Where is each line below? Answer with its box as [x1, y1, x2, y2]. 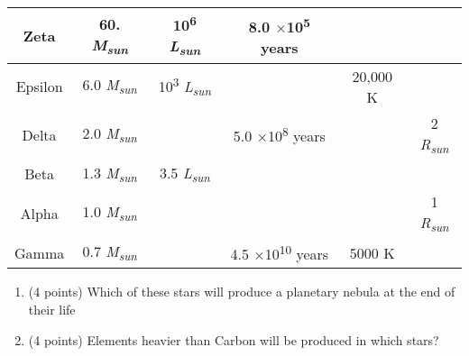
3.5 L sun [159, 161, 210, 186]
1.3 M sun [82, 161, 137, 186]
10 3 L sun [158, 72, 211, 100]
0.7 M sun [82, 241, 137, 265]
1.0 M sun [82, 201, 137, 225]
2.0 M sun [82, 123, 137, 147]
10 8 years [268, 122, 326, 147]
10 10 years [264, 241, 329, 265]
